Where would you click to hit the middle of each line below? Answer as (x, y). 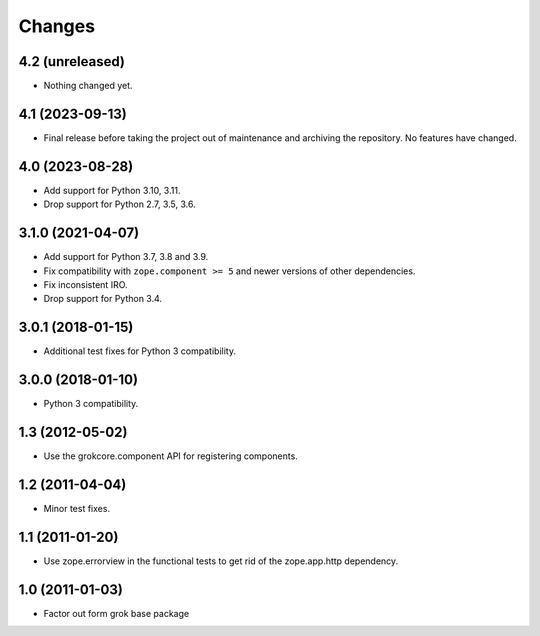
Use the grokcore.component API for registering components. (171, 456)
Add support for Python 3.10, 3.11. (112, 190)
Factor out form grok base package (116, 613)
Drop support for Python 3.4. (103, 299)
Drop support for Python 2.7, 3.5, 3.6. (119, 204)
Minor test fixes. (76, 508)
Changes (56, 26)
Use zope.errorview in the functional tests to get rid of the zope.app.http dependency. (221, 561)
